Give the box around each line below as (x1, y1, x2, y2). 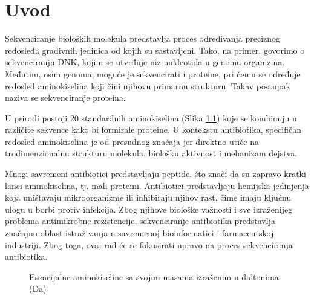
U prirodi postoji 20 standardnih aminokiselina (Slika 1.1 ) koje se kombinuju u (5, 111, 297, 124)
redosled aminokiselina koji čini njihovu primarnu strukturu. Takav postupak (5, 79, 290, 92)
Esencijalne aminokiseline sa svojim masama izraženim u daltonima (29, 270, 279, 283)
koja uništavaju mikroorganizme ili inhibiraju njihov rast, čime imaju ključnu (5, 191, 292, 204)
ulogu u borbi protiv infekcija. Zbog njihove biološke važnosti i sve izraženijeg (5, 202, 293, 215)
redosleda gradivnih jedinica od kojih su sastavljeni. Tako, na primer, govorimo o (5, 43, 305, 56)
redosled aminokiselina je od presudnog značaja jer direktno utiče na (5, 135, 260, 147)
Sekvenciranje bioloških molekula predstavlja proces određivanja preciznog (5, 32, 281, 45)
